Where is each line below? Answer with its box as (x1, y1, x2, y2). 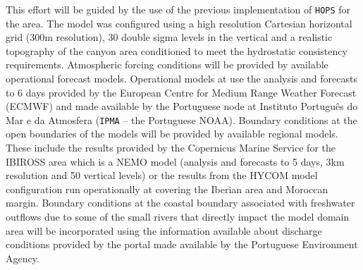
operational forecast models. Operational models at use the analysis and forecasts (6, 71, 357, 86)
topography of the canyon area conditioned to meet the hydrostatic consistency (6, 43, 347, 58)
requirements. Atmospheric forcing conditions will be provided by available (6, 57, 328, 72)
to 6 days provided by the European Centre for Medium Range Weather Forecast (6, 85, 357, 99)
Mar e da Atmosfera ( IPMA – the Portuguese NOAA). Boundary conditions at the (6, 112, 357, 127)
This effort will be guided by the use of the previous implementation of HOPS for (6, 2, 351, 16)
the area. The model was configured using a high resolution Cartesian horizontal (6, 16, 352, 30)
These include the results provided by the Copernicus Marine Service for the (6, 140, 336, 155)
